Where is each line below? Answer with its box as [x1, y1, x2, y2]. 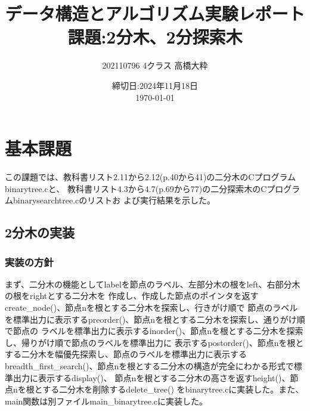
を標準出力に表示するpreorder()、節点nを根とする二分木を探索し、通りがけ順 [5, 313, 305, 325]
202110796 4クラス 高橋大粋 [102, 59, 208, 72]
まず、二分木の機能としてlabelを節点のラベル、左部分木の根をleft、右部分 [5, 277, 292, 290]
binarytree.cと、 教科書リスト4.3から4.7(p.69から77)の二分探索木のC [5, 182, 267, 194]
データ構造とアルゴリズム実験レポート [5, 1, 305, 26]
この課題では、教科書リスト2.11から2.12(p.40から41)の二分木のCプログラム [5, 171, 296, 183]
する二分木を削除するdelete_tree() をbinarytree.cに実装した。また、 [42, 383, 304, 395]
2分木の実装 [5, 223, 75, 242]
